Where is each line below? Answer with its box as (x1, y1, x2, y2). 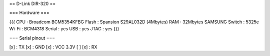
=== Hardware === (9, 10, 49, 16)
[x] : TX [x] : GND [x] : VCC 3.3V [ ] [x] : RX (9, 44, 97, 50)
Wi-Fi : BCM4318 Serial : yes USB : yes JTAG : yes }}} (9, 26, 119, 32)
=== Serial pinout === (9, 35, 55, 41)
